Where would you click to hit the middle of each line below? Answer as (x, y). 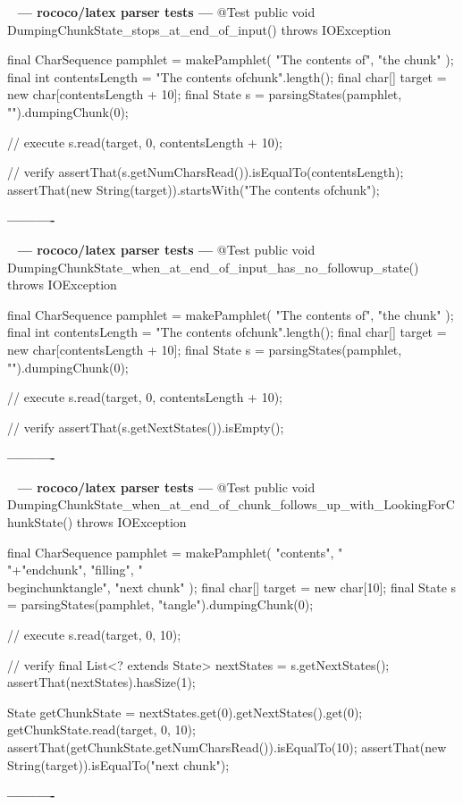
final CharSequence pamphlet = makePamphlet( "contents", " (175, 552)
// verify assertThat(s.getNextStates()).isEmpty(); (146, 427)
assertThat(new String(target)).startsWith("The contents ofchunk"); (194, 189)
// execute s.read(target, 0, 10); (94, 635)
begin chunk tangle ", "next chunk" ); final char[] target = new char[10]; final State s (232, 587)
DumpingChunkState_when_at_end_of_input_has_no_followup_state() (213, 267)
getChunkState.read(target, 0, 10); (101, 730)
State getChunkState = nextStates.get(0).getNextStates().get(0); (185, 712)
